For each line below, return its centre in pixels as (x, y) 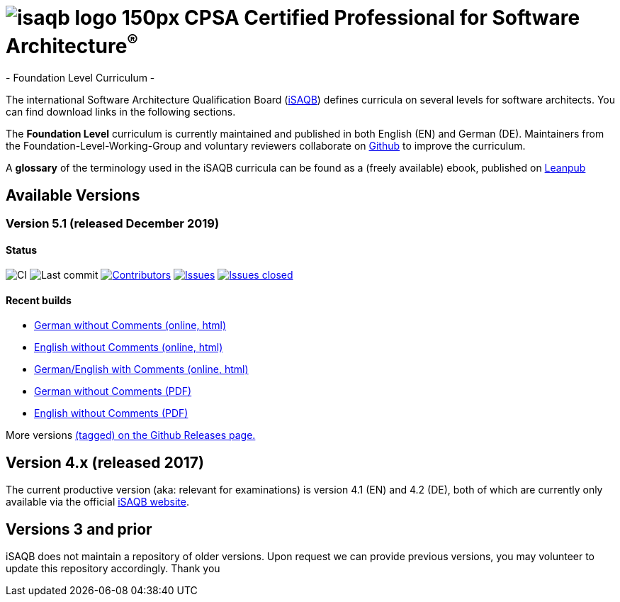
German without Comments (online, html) (130, 325)
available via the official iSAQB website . (97, 502)
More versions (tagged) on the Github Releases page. (131, 435)
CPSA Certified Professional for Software (382, 18)
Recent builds (39, 300)
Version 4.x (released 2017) (105, 462)
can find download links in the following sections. (121, 112)
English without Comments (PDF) (111, 413)
